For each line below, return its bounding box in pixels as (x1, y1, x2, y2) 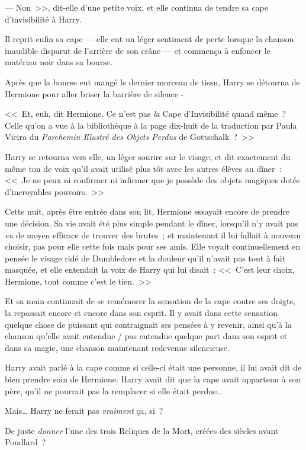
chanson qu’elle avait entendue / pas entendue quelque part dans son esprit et (5, 330, 288, 342)
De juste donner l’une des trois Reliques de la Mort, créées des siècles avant (5, 424, 279, 436)
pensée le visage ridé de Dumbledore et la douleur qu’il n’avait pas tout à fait (5, 251, 286, 264)
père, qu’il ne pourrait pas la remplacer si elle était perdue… (5, 384, 223, 397)
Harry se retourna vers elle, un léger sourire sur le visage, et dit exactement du (5, 150, 291, 162)
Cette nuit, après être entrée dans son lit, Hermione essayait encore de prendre (5, 205, 290, 218)
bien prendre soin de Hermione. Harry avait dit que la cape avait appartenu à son (5, 373, 301, 385)
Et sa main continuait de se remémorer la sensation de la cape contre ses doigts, (5, 295, 295, 307)
